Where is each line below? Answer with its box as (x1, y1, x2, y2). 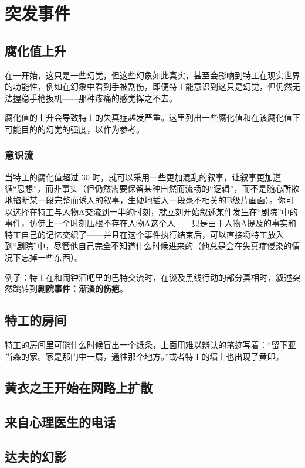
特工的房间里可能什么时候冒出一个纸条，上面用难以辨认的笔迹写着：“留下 (5, 338, 288, 350)
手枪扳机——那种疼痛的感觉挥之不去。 (29, 91, 177, 104)
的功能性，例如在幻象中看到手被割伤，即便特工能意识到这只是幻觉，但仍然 (5, 80, 292, 93)
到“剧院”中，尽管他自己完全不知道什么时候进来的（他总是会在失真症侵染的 (5, 240, 292, 252)
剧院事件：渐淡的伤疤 (38, 282, 120, 295)
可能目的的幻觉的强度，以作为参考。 (5, 122, 144, 135)
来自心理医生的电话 (5, 413, 116, 431)
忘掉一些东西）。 (21, 251, 83, 263)
